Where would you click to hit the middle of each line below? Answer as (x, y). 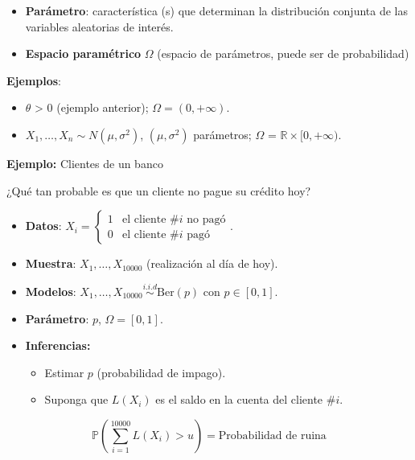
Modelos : (51, 291)
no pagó (206, 219)
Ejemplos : (34, 80)
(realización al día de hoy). (212, 263)
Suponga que (76, 399)
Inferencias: (58, 345)
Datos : (43, 226)
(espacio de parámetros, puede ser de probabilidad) (283, 53)
